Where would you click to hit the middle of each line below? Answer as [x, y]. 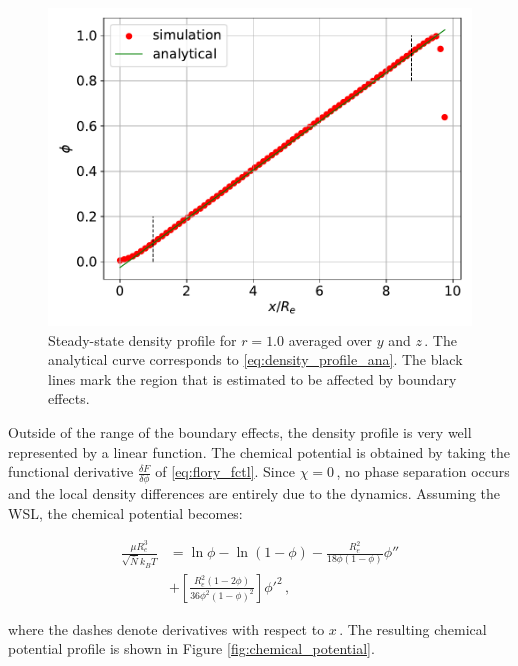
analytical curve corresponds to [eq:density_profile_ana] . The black [255, 359]
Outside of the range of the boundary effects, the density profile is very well [240, 431]
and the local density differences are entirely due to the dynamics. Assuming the [254, 492]
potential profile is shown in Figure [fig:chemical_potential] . [191, 648]
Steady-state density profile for [142, 339]
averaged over [330, 339]
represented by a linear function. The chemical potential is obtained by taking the [259, 451]
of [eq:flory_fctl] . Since [225, 471]
